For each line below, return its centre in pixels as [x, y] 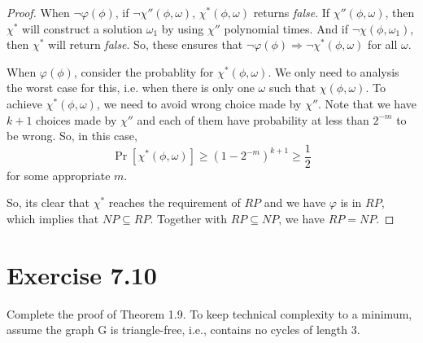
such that [292, 88]
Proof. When [38, 12]
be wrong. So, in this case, [72, 136]
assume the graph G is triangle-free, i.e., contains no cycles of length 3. [183, 330]
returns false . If [292, 12]
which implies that [53, 218]
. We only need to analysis [334, 71]
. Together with [189, 218]
